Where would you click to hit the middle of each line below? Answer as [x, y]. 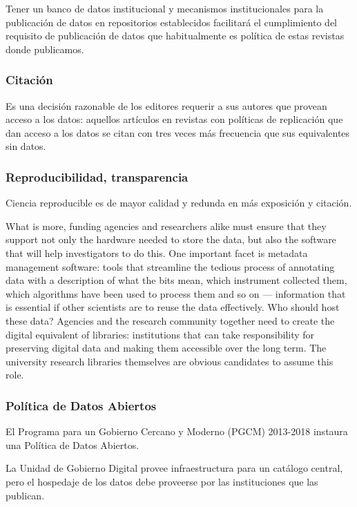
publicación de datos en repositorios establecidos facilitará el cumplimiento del [172, 22]
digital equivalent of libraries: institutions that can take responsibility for [160, 334]
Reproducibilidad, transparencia [97, 176]
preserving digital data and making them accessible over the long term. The [166, 348]
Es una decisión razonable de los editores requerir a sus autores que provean [166, 105]
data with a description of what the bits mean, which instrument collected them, [176, 280]
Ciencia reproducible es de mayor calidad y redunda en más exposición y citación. [179, 203]
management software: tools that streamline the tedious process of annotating [170, 266]
